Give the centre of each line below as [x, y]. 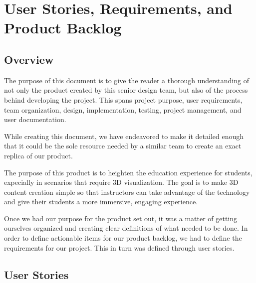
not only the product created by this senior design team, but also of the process [126, 90]
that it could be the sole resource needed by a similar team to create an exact [123, 146]
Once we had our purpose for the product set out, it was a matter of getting [121, 218]
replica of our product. [38, 155]
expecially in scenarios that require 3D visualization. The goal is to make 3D [121, 182]
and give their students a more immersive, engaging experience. [101, 202]
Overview [29, 59]
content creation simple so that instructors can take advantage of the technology [127, 192]
